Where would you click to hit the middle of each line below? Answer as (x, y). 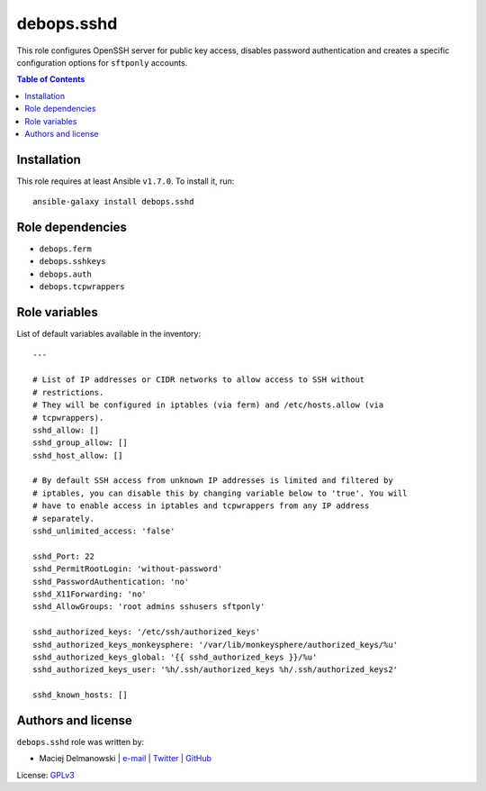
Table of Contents (51, 79)
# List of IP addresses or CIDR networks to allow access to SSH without (199, 380)
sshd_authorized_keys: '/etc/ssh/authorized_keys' (147, 632)
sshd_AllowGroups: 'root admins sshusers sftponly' (149, 607)
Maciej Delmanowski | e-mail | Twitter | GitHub (125, 759)
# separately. (63, 518)
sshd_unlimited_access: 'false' (104, 531)
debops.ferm (65, 249)
